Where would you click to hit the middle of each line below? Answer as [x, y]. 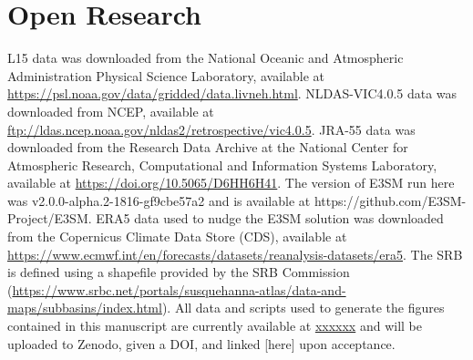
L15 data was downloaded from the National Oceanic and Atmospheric [206, 58]
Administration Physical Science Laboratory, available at [166, 75]
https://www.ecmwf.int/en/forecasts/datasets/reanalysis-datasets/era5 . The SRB [235, 254]
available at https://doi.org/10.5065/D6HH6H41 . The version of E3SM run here [231, 183]
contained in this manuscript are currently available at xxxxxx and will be [215, 326]
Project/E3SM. [50, 218]
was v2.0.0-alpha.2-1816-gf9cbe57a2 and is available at [159, 200]
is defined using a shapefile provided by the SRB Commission [179, 272]
